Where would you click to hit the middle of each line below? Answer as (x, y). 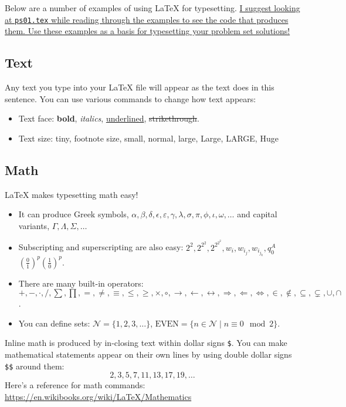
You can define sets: (54, 323)
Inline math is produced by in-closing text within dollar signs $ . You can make (146, 343)
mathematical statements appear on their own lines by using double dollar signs (148, 354)
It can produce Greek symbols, (74, 214)
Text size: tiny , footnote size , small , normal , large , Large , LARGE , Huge (148, 138)
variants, (34, 225)
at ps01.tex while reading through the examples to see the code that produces (147, 19)
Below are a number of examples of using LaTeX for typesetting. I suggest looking (152, 8)
